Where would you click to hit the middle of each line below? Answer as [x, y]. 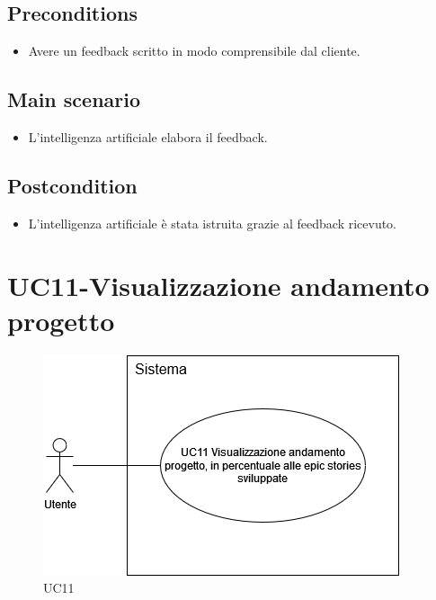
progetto [61, 320]
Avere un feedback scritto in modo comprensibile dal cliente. [194, 51]
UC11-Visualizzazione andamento [218, 285]
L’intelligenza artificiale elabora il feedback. [148, 137]
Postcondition [72, 185]
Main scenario [74, 99]
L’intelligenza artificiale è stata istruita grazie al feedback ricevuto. [213, 223]
